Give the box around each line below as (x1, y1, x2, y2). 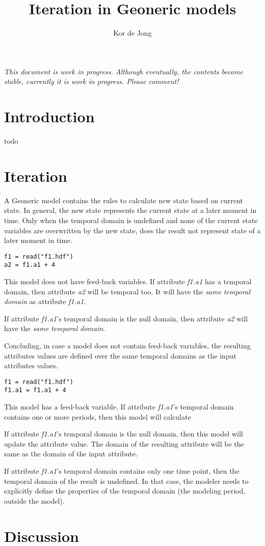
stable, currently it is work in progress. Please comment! (4, 76, 179, 87)
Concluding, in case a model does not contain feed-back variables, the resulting (4, 340, 251, 350)
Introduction (4, 106, 95, 127)
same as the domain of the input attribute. (4, 448, 138, 459)
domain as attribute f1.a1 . (4, 296, 86, 307)
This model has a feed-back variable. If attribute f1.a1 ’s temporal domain (4, 401, 234, 412)
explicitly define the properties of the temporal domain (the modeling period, (4, 485, 246, 496)
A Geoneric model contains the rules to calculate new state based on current (4, 195, 243, 205)
